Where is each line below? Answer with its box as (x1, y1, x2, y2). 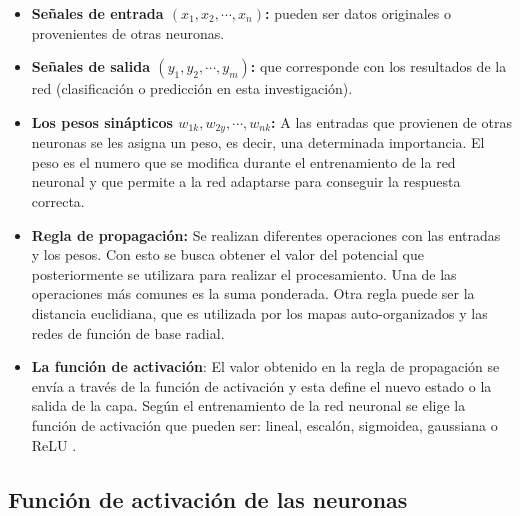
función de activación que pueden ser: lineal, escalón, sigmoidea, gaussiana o (31, 414, 498, 435)
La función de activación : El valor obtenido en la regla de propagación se (31, 356, 500, 377)
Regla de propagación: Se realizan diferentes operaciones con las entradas (31, 224, 501, 245)
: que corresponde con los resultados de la (250, 56, 507, 77)
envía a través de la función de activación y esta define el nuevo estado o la (31, 375, 492, 396)
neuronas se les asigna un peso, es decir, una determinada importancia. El (31, 132, 485, 153)
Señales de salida (31, 56, 151, 77)
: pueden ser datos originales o (265, 3, 452, 23)
